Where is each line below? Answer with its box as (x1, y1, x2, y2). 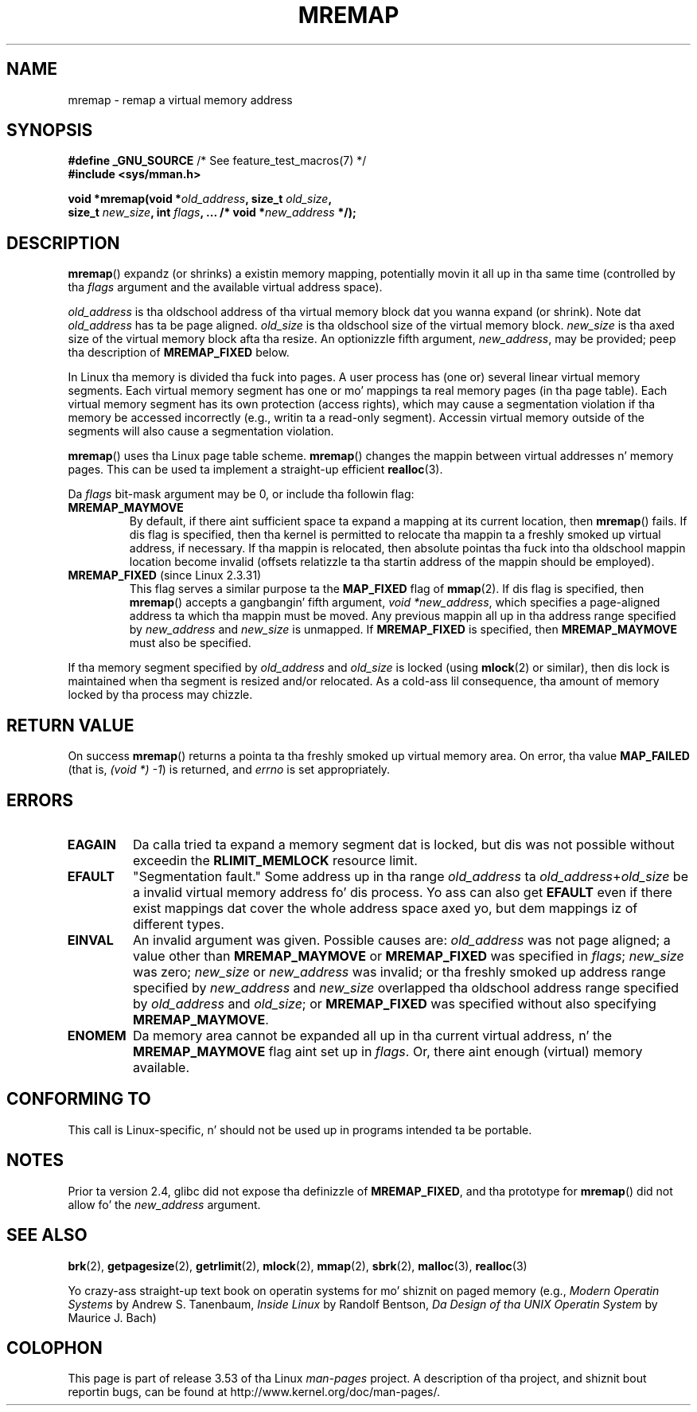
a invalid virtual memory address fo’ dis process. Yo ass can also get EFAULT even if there (133, 883, 672, 900)
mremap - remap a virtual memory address (68, 92, 293, 107)
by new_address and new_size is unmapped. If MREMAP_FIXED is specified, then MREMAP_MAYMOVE (129, 622, 677, 637)
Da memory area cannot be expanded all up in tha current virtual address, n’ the (133, 1027, 613, 1043)
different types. (133, 915, 224, 932)
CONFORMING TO (6, 1089, 151, 1110)
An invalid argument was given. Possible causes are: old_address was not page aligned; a (133, 931, 671, 948)
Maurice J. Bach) (68, 1310, 157, 1324)
